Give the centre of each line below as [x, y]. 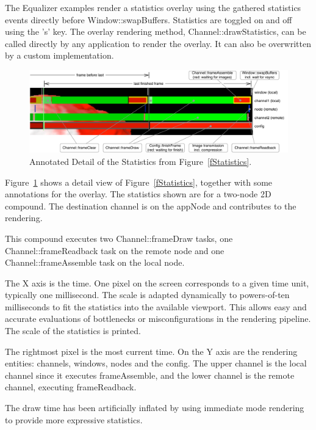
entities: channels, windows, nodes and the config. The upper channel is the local [156, 363]
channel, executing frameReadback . [71, 387]
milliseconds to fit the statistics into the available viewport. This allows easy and [156, 306]
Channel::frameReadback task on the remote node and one [115, 250]
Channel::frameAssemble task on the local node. [95, 262]
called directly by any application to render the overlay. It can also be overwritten [158, 43]
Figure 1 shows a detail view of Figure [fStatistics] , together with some [139, 182]
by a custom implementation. [59, 55]
